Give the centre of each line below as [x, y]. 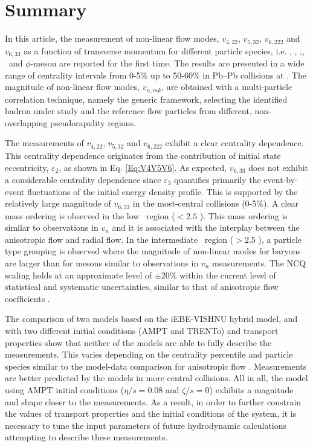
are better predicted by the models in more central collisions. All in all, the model [156, 378]
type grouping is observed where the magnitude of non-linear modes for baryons [153, 251]
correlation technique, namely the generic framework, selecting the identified [146, 99]
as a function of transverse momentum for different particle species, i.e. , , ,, [164, 50]
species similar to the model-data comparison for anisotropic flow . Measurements [156, 366]
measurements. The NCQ [259, 262]
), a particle [280, 239]
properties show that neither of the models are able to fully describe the [138, 342]
